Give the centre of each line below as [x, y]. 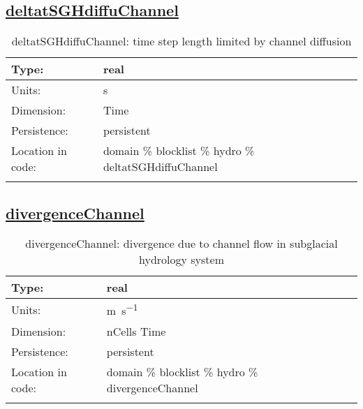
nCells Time [136, 331]
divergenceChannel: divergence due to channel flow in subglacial [181, 244]
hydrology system [181, 260]
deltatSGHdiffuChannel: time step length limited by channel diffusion [181, 41]
